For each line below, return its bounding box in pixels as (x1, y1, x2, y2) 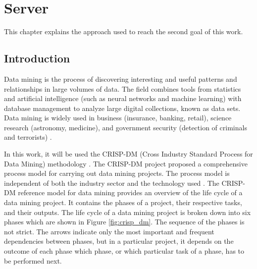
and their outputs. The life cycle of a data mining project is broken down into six (4, 207, 251, 217)
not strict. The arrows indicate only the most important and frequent (4, 226, 214, 236)
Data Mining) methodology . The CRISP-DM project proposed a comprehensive (4, 158, 248, 168)
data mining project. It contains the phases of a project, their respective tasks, (4, 197, 242, 208)
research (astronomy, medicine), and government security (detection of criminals (4, 122, 247, 132)
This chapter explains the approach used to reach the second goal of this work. (4, 26, 243, 37)
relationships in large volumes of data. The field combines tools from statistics (4, 83, 241, 94)
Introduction (4, 51, 70, 66)
